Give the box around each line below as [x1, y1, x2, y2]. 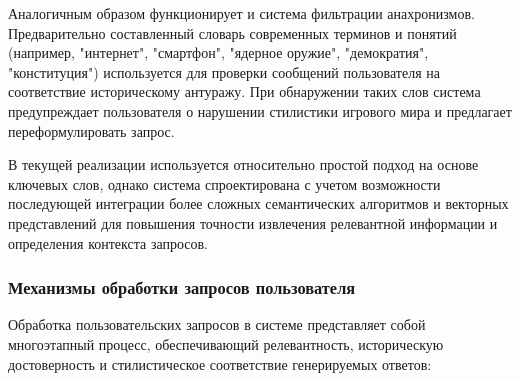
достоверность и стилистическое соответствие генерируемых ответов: [8, 353, 432, 374]
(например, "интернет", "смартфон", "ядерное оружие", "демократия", [8, 42, 429, 63]
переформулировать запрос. [8, 120, 175, 141]
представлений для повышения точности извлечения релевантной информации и [8, 212, 498, 233]
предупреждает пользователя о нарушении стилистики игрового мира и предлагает [8, 100, 512, 121]
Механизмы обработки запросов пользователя [8, 275, 356, 300]
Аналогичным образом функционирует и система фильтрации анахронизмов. [8, 3, 475, 23]
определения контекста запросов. [8, 232, 209, 253]
